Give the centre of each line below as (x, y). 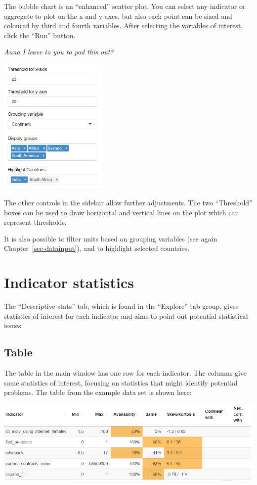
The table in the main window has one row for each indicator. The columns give (126, 373)
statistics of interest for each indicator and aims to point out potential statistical (126, 315)
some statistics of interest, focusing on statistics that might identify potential (121, 382)
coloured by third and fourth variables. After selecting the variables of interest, (124, 25)
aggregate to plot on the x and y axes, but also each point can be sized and (118, 16)
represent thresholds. (35, 222)
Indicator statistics (69, 282)
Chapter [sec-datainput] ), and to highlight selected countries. (97, 248)
